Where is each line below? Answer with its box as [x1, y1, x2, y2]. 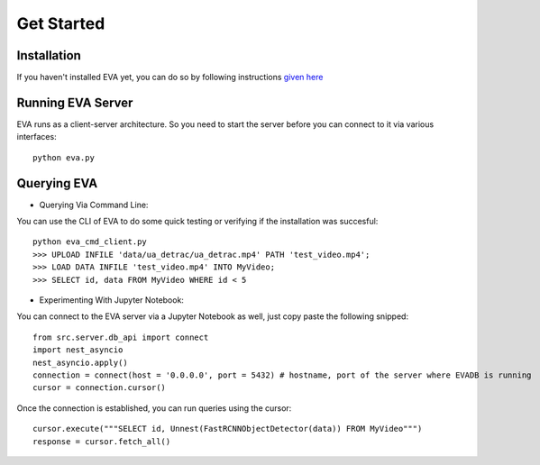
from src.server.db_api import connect [32, 332, 209, 342]
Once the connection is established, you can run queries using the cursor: [16, 402, 292, 414]
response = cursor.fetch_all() [32, 436, 171, 446]
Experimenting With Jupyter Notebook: [39, 295, 185, 305]
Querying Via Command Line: [39, 199, 149, 210]
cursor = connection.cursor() [32, 383, 167, 393]
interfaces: [16, 132, 58, 142]
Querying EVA [16, 176, 98, 191]
